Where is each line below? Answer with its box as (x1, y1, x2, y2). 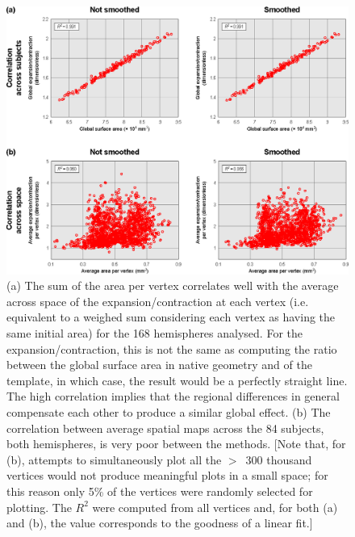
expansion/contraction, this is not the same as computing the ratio (6, 340, 337, 357)
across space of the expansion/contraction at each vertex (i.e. (6, 292, 309, 309)
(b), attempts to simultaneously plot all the (6, 451, 222, 468)
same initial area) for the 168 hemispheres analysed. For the (6, 325, 303, 342)
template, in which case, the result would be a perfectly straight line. (6, 371, 348, 388)
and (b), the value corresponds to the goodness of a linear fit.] (6, 514, 313, 531)
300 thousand (245, 451, 312, 468)
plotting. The (6, 498, 72, 515)
